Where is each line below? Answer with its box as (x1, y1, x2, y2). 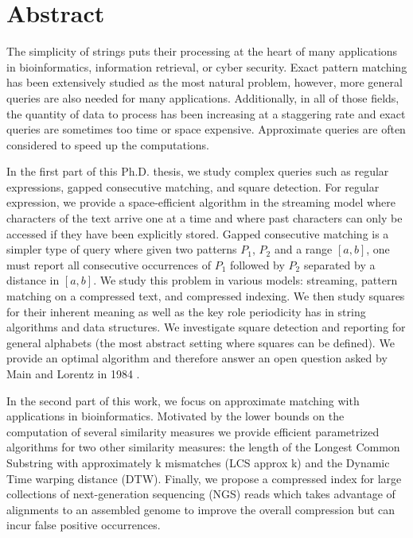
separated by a (303, 256, 376, 273)
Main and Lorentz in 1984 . (6, 366, 140, 381)
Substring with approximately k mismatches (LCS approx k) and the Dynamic (6, 454, 390, 470)
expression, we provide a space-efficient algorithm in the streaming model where (6, 194, 395, 211)
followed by (230, 256, 285, 273)
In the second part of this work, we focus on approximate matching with (6, 392, 360, 408)
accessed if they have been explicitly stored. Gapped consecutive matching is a (6, 225, 389, 242)
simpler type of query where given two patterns (6, 241, 237, 257)
